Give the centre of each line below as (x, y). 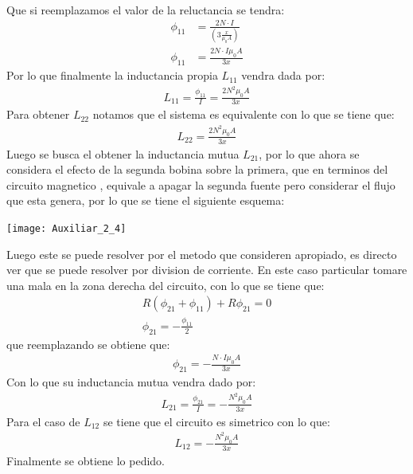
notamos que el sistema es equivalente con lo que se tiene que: (244, 114)
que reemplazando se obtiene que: (88, 344)
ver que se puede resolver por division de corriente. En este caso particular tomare (207, 270)
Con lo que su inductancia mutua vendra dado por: (131, 382)
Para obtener (38, 114)
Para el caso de (43, 421)
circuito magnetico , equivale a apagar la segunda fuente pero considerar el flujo (201, 184)
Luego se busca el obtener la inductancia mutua (123, 153)
